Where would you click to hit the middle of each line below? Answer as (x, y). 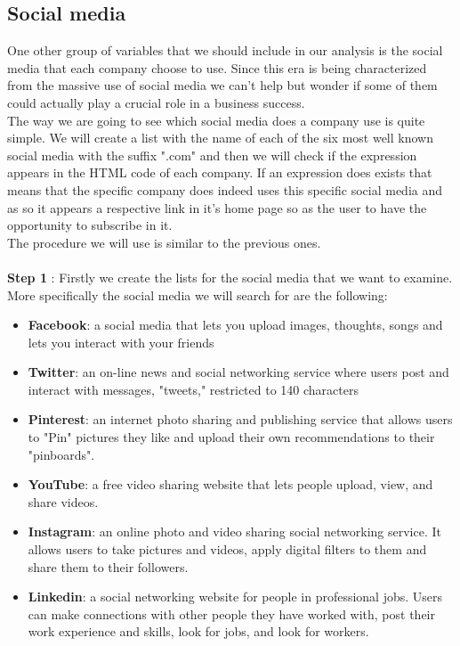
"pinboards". (61, 454)
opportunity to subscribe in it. (90, 225)
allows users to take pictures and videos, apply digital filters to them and (227, 549)
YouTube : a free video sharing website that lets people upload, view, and (230, 484)
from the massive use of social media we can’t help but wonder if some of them (222, 85)
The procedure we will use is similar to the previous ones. (164, 242)
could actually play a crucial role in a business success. (156, 102)
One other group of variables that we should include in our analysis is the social (225, 50)
